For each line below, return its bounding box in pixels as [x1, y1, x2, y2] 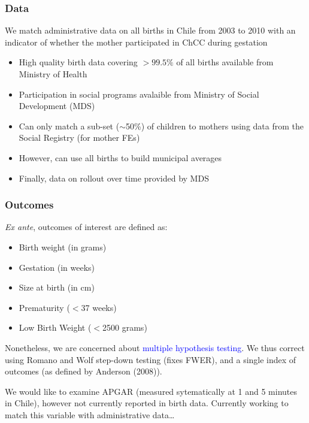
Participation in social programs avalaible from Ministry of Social [19, 87, 259, 100]
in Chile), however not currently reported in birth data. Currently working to [5, 397, 289, 409]
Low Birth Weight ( [19, 321, 92, 334]
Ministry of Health [19, 68, 87, 80]
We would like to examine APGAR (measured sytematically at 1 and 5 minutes [5, 385, 297, 397]
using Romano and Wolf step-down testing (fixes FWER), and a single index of [5, 353, 296, 365]
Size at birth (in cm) [19, 281, 95, 294]
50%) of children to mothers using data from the [125, 119, 304, 132]
